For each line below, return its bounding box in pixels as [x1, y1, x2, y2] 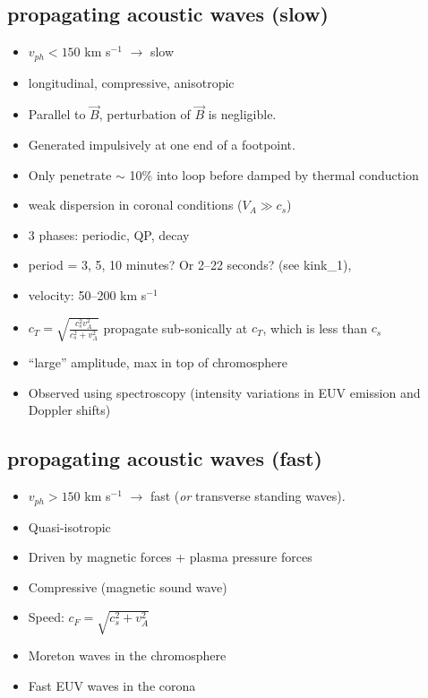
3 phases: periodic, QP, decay [28, 225, 190, 244]
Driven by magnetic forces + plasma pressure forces [28, 547, 312, 566]
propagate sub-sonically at [103, 318, 248, 337]
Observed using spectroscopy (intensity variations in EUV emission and [28, 383, 421, 401]
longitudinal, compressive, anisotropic [28, 73, 235, 91]
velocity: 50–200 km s [28, 286, 147, 305]
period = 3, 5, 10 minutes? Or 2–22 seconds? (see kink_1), [28, 255, 352, 274]
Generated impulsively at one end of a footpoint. [28, 135, 295, 154]
